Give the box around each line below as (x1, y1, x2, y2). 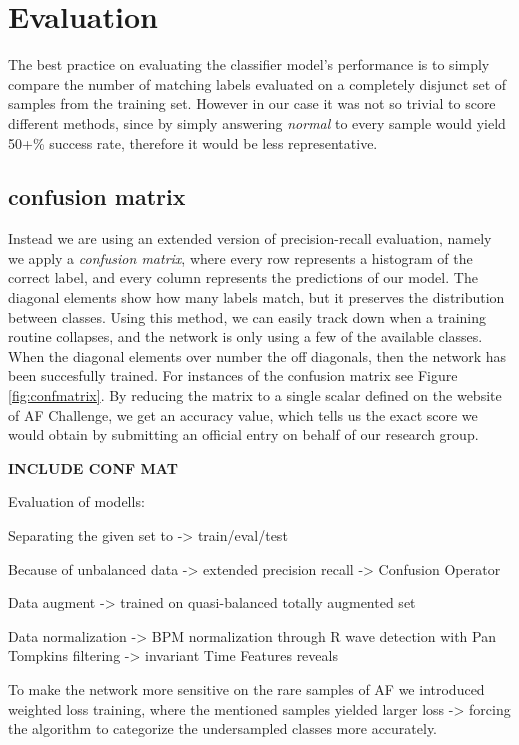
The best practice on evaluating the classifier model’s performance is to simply (8, 54, 490, 75)
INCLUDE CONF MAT (8, 457, 178, 478)
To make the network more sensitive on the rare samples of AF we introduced (8, 678, 485, 699)
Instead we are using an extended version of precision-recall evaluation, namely (8, 228, 492, 249)
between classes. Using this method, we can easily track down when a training (8, 306, 487, 327)
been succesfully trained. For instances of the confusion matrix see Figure (8, 365, 458, 386)
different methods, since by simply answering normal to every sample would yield (8, 112, 506, 133)
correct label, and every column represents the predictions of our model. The (8, 267, 478, 288)
